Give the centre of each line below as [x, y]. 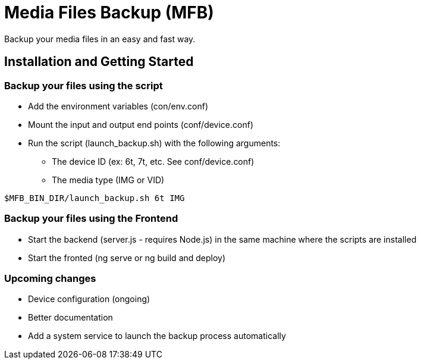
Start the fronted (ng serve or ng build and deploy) [127, 258]
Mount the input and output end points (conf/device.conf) [141, 124]
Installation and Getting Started [99, 62]
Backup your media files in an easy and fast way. [100, 39]
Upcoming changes [50, 279]
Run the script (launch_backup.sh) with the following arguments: [154, 143]
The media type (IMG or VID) [108, 180]
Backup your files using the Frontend [91, 219]
